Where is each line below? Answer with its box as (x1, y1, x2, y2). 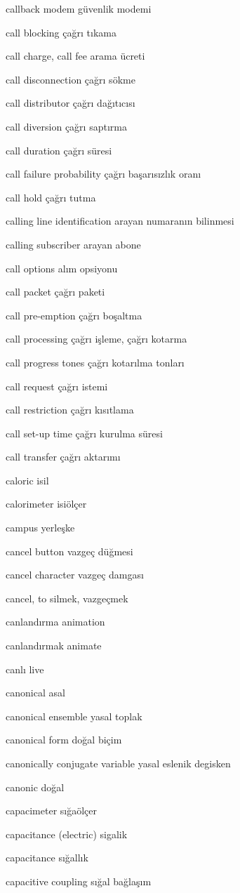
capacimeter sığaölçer (6, 803, 98, 818)
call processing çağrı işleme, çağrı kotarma (6, 331, 187, 346)
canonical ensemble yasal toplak (6, 708, 142, 723)
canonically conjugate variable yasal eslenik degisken (6, 756, 231, 770)
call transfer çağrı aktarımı (6, 449, 121, 464)
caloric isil (6, 472, 49, 487)
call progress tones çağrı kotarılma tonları (6, 355, 185, 369)
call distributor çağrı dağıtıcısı (6, 95, 135, 110)
